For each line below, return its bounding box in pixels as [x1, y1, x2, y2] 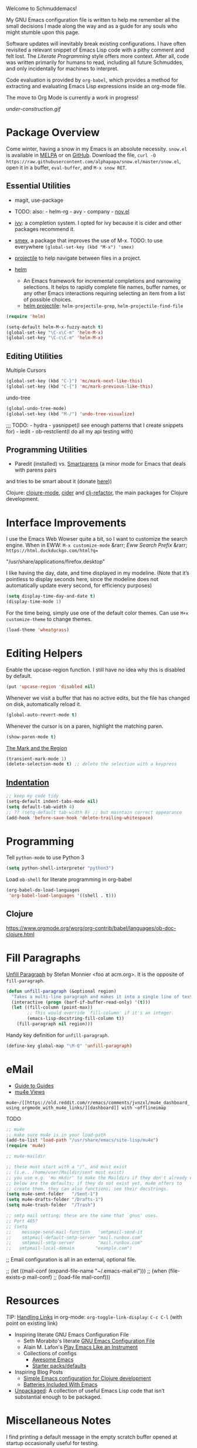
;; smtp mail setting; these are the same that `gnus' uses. [6, 1213, 159, 1219]
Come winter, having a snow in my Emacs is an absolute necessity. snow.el [6, 145, 188, 152]
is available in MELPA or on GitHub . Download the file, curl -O [6, 151, 157, 158]
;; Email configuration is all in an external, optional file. [6, 1256, 137, 1263]
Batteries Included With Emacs [23, 1381, 98, 1388]
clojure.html [6, 931, 35, 938]
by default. [6, 672, 32, 679]
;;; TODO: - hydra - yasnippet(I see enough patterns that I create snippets [6, 422, 184, 429]
